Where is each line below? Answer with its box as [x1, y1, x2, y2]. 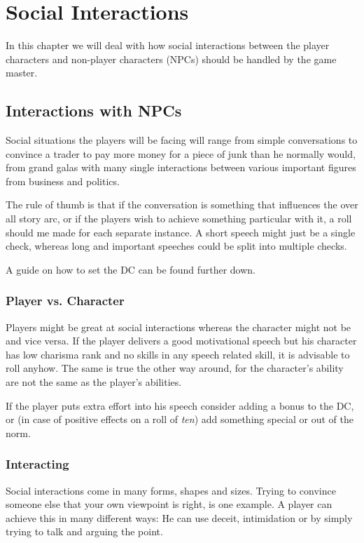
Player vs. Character [6, 292, 125, 309]
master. [6, 65, 38, 80]
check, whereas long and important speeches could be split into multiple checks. [6, 239, 347, 253]
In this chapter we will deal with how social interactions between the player [6, 38, 330, 53]
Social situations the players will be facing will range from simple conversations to [6, 133, 358, 147]
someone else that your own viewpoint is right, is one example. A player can [6, 497, 332, 511]
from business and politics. [6, 173, 120, 188]
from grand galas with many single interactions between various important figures [6, 160, 356, 175]
